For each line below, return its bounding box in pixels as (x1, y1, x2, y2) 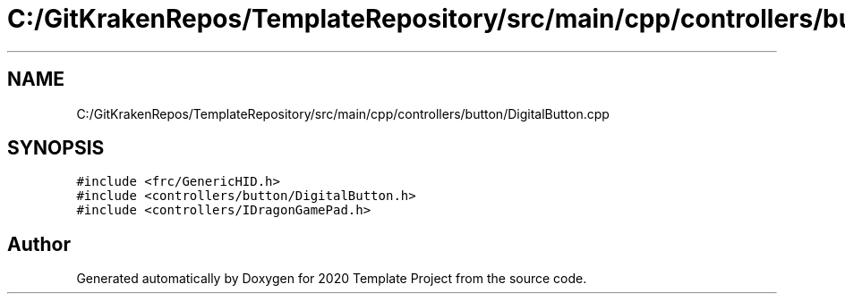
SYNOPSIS (7, 137, 105, 160)
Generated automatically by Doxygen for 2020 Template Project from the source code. (76, 271, 587, 287)
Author (7, 232, 71, 255)
